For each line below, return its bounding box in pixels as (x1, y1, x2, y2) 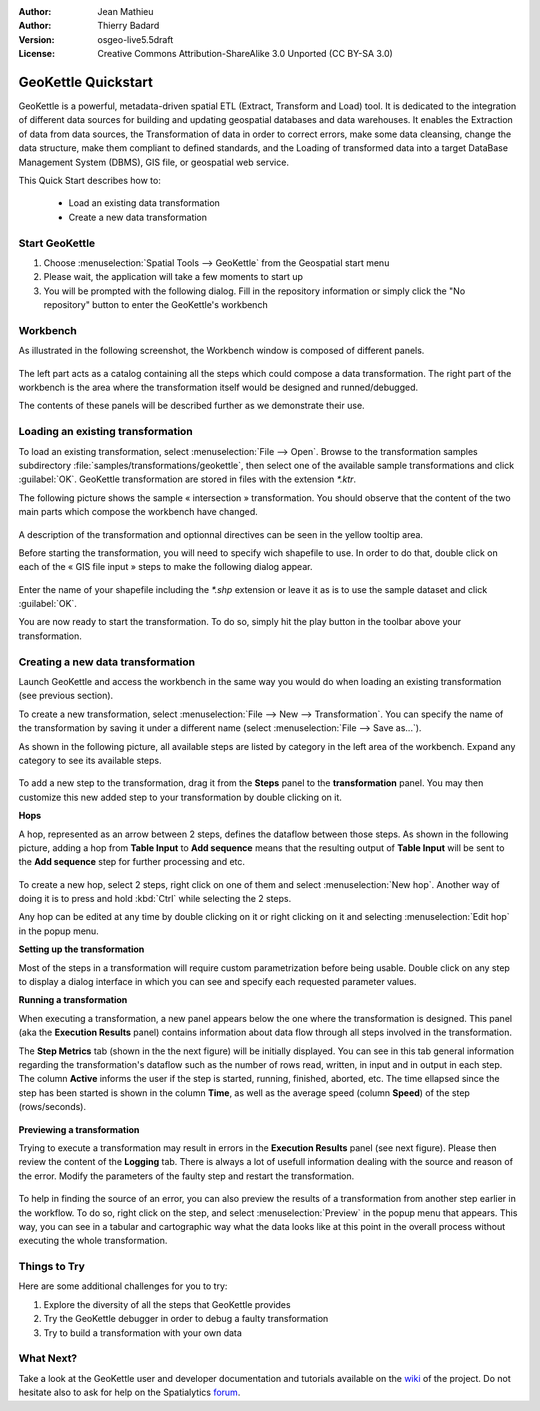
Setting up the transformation (18, 943, 145, 955)
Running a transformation (18, 994, 128, 1006)
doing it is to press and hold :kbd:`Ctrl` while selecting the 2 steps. (18, 893, 292, 905)
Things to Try (18, 1260, 85, 1274)
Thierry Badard (97, 20, 160, 32)
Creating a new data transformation (18, 655, 196, 669)
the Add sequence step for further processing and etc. (18, 856, 245, 868)
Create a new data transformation (68, 211, 208, 223)
